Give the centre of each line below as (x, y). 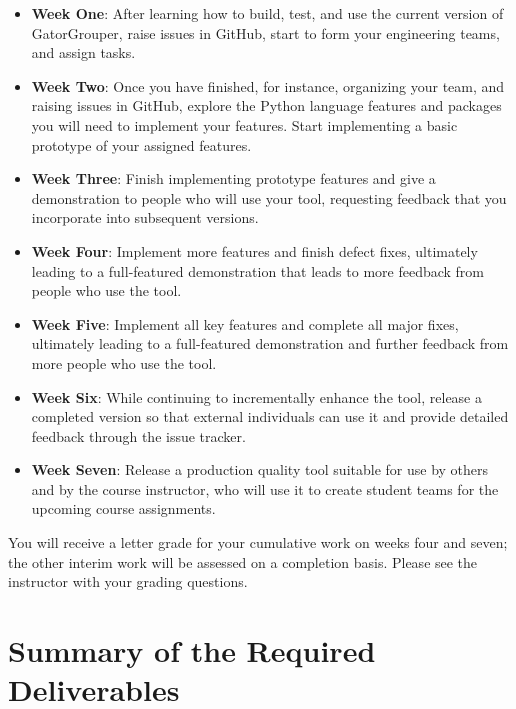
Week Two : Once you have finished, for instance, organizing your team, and (268, 85)
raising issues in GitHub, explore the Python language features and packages (266, 105)
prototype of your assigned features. (141, 144)
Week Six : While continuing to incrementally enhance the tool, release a (256, 396)
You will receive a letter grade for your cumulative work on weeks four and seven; (258, 542)
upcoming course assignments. (123, 508)
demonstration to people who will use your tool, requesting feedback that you (269, 197)
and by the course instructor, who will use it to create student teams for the (265, 488)
